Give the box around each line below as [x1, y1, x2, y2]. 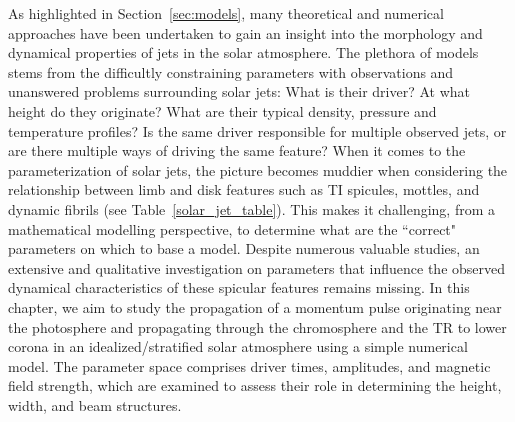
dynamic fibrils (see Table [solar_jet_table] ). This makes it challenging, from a [8, 198, 496, 219]
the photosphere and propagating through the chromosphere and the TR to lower [8, 316, 507, 337]
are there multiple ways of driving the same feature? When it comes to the [8, 140, 466, 161]
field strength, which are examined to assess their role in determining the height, [8, 375, 502, 396]
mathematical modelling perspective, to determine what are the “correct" [8, 218, 457, 239]
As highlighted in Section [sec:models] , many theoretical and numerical [8, 3, 444, 23]
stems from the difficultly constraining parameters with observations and [8, 61, 454, 82]
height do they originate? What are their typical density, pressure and [8, 100, 437, 121]
